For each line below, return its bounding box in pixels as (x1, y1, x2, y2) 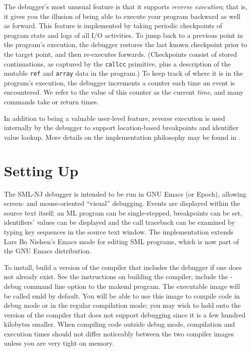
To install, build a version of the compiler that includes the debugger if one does (4, 262, 242, 272)
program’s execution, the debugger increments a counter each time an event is (4, 77, 235, 87)
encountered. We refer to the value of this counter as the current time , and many (4, 87, 244, 97)
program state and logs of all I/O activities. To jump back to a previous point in (4, 30, 243, 40)
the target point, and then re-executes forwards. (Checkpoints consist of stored (4, 49, 237, 59)
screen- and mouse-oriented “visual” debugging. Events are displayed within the (4, 198, 240, 208)
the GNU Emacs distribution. (4, 246, 91, 256)
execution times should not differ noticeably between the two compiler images (4, 328, 234, 338)
